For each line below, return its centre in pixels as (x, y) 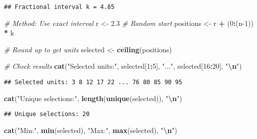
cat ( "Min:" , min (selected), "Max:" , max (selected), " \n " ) (91, 130)
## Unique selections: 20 (47, 114)
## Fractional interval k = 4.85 (59, 7)
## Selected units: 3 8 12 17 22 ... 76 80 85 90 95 (93, 82)
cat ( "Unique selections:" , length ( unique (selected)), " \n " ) (93, 98)
